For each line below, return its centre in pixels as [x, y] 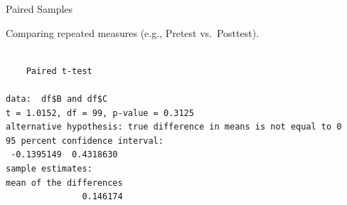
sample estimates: [49, 168]
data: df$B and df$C [57, 99]
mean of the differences [64, 183]
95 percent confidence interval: [85, 141]
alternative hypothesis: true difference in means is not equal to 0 [174, 127]
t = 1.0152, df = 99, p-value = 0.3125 [100, 113]
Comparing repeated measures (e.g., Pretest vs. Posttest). [133, 32]
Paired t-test [59, 71]
